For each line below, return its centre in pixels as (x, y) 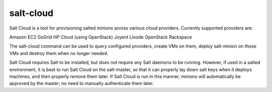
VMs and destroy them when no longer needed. (59, 53)
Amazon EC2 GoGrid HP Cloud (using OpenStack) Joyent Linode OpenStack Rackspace (101, 37)
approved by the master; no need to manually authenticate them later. (82, 83)
